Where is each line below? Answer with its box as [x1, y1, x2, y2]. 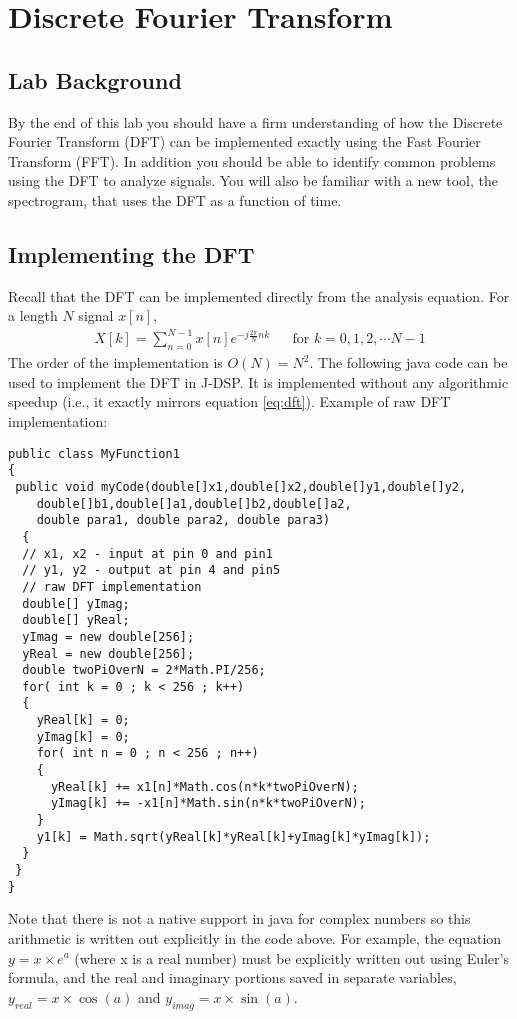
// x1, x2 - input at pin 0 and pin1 [22, 546, 273, 561]
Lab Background [8, 64, 182, 95]
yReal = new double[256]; [22, 646, 195, 661]
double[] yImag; [22, 596, 130, 611]
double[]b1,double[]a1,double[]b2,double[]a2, [36, 496, 352, 511]
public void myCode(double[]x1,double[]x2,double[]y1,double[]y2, [15, 479, 467, 494]
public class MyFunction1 [8, 446, 180, 461]
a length [8, 305, 58, 326]
